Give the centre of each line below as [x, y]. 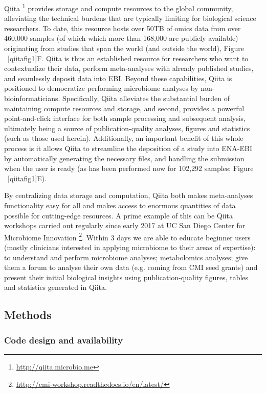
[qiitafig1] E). [27, 178]
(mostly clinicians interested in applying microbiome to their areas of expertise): [130, 247]
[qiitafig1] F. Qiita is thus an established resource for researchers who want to [128, 58]
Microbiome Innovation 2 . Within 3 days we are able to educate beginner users [127, 236]
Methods [28, 315]
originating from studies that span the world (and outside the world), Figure [124, 48]
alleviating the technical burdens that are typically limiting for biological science [130, 18]
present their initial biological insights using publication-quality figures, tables [126, 277]
